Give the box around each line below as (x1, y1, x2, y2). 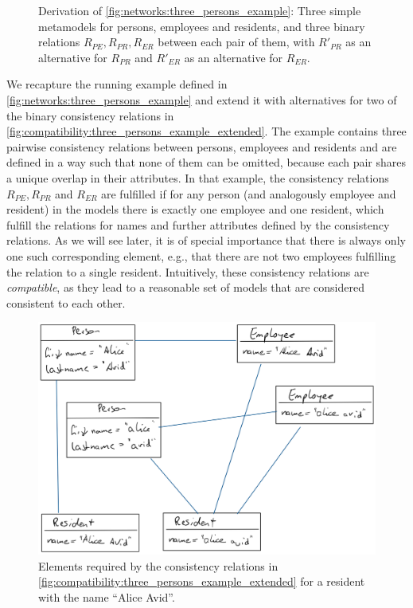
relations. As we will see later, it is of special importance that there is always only (6, 232, 406, 249)
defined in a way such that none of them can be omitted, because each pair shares (6, 154, 407, 171)
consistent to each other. (6, 294, 126, 311)
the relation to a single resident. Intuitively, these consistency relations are (6, 263, 369, 280)
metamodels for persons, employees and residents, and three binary (38, 18, 365, 34)
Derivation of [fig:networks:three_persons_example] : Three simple (38, 2, 361, 18)
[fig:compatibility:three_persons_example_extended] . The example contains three (6, 123, 407, 139)
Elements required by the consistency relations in (38, 557, 279, 574)
